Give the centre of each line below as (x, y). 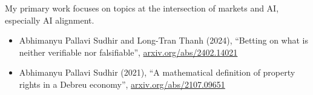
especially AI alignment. (50, 20)
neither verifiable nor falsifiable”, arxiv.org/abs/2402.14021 (128, 52)
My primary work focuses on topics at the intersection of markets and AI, (142, 8)
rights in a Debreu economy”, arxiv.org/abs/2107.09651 (122, 84)
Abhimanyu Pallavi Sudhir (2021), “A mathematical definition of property (157, 72)
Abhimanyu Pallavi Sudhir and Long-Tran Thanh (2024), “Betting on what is (163, 40)
